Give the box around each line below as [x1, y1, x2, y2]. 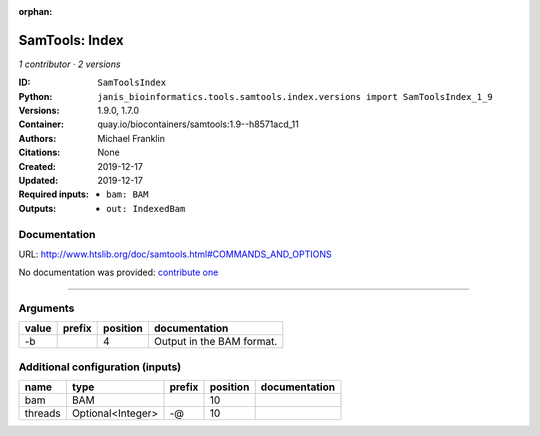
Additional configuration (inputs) [18, 360, 182, 374]
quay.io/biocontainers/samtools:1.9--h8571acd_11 [97, 118, 299, 130]
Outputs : [18, 202, 57, 214]
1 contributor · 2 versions [18, 58, 121, 70]
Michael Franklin [97, 132, 165, 144]
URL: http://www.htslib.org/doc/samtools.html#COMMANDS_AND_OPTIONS [18, 248, 332, 260]
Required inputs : [18, 188, 90, 200]
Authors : [18, 132, 57, 144]
